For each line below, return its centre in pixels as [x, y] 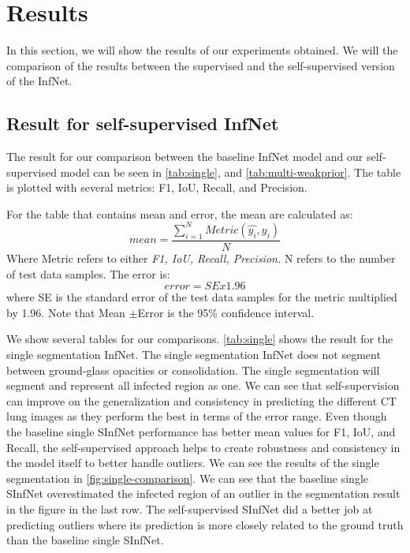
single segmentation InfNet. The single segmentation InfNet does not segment [194, 354]
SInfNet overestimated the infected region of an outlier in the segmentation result [203, 493]
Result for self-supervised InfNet [143, 123]
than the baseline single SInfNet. [85, 540]
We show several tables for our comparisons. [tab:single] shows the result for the [200, 339]
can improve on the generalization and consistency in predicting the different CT [201, 400]
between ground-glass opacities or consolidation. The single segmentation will [193, 370]
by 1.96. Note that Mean [66, 312]
